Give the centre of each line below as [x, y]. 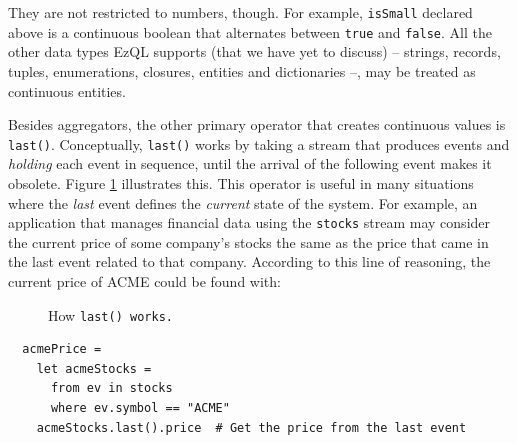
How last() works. [110, 314]
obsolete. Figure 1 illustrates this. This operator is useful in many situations [241, 182]
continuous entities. [67, 90]
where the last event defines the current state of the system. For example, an [243, 202]
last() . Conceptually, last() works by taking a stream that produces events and [259, 143]
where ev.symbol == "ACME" [140, 408]
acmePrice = [62, 349]
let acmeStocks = [94, 368]
